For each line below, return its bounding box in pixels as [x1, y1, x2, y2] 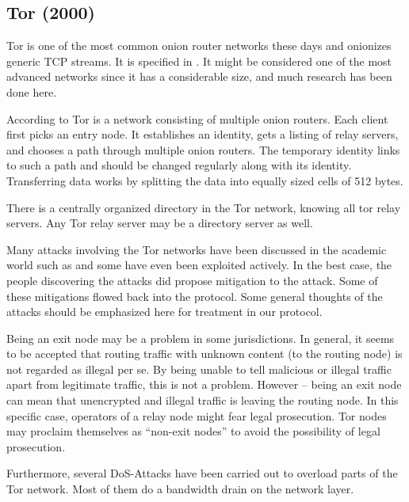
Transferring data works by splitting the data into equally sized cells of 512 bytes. [6, 172, 403, 188]
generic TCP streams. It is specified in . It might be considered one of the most [6, 52, 392, 69]
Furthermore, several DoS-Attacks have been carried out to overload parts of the [6, 465, 398, 481]
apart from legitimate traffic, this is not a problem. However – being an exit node [6, 376, 402, 393]
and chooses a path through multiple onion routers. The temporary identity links [6, 141, 400, 158]
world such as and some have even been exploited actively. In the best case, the [6, 257, 392, 273]
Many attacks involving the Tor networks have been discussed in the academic [6, 241, 387, 257]
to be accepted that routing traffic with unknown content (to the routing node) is [6, 345, 403, 362]
